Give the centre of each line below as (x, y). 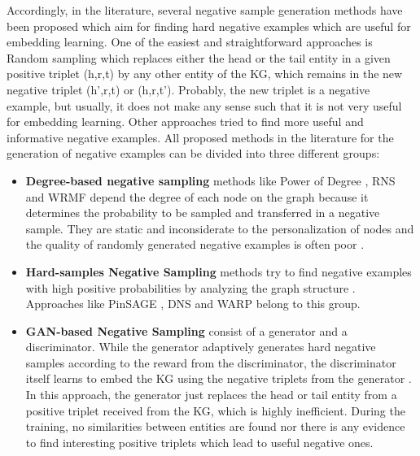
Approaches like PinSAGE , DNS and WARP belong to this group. (193, 304)
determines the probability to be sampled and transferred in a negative (203, 213)
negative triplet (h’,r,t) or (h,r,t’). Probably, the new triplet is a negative (188, 89)
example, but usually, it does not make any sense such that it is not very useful (204, 105)
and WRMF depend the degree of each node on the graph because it (197, 196)
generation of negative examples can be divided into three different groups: (193, 153)
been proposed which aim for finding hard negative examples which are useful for (209, 26)
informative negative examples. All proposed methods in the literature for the (200, 137)
